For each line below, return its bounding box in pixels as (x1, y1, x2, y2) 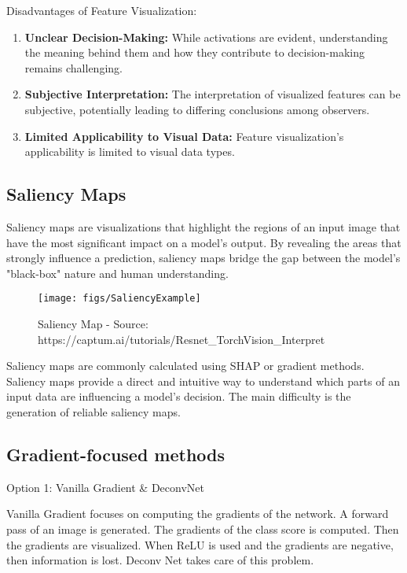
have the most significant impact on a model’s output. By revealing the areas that (6, 234, 401, 250)
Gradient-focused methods (6, 442, 225, 466)
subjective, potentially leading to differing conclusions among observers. (24, 101, 370, 117)
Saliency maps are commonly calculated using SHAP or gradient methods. (6, 357, 365, 374)
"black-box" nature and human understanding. (6, 264, 229, 281)
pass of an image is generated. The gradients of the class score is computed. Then (6, 520, 399, 537)
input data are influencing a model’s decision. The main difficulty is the (6, 388, 351, 405)
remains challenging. (24, 59, 123, 76)
